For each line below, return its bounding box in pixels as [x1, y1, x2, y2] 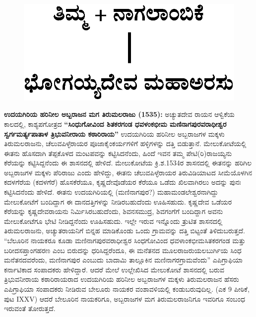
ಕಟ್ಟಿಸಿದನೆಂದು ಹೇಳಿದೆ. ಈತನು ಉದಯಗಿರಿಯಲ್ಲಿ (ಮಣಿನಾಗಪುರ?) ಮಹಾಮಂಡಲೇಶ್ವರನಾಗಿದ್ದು [4, 187, 218, 197]
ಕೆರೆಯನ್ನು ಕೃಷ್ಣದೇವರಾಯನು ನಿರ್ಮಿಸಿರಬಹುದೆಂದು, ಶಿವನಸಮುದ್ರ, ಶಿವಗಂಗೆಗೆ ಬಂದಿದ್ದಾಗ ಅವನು [4, 206, 223, 216]
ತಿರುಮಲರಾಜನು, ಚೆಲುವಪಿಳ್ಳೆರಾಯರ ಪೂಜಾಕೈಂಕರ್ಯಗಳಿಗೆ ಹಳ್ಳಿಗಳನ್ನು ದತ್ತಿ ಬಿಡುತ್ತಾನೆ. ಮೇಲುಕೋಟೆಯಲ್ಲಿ [4, 138, 247, 149]
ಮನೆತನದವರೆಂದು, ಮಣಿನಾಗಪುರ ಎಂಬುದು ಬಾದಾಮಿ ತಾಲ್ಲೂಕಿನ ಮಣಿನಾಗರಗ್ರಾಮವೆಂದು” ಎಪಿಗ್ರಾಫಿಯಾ [4, 255, 243, 265]
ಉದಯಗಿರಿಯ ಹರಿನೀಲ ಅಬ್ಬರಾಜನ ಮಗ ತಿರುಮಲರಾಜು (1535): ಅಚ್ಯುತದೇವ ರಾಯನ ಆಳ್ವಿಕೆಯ [4, 109, 235, 119]
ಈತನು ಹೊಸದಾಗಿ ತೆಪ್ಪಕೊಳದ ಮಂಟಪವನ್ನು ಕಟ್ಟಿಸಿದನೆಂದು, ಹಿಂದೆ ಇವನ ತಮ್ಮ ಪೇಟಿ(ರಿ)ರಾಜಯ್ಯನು [4, 148, 232, 158]
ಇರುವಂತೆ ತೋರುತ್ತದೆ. [4, 303, 56, 314]
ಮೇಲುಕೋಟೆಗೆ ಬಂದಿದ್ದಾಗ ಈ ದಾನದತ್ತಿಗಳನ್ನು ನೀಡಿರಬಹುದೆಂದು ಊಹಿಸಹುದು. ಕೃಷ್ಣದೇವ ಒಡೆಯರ [4, 196, 232, 207]
